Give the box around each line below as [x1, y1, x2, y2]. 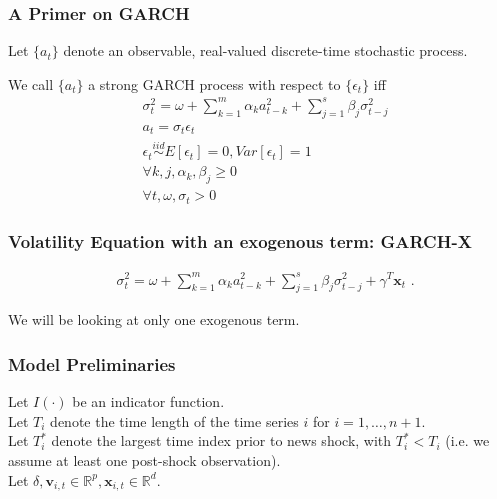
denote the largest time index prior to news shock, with [51, 430, 392, 451]
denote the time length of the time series [50, 410, 299, 431]
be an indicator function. [72, 391, 225, 412]
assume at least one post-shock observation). [8, 449, 281, 470]
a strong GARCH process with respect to [88, 73, 341, 94]
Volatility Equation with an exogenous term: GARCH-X [8, 228, 472, 253]
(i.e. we [445, 430, 490, 451]
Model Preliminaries [8, 351, 176, 376]
